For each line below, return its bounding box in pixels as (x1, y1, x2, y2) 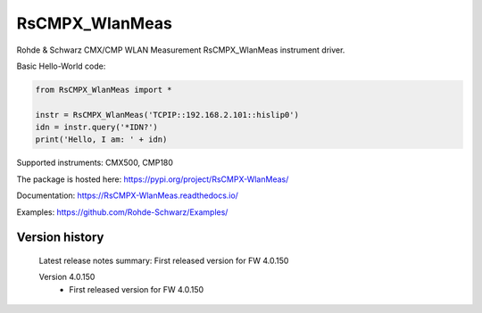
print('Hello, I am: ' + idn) (35, 135, 168, 144)
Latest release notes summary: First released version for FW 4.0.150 (38, 255, 289, 267)
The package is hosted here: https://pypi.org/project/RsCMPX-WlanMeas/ (16, 174, 289, 185)
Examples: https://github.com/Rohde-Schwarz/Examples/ (16, 206, 229, 218)
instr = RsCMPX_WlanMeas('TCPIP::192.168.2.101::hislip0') (35, 110, 299, 119)
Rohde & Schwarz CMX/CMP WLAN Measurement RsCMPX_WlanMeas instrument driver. (16, 45, 345, 55)
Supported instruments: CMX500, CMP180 (16, 157, 174, 169)
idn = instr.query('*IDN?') (35, 122, 158, 133)
